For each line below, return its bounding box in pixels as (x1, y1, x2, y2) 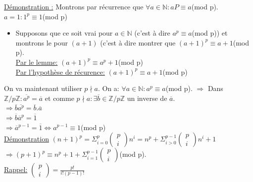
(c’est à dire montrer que (100, 37, 176, 47)
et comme (45, 92, 74, 103)
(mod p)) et (192, 28, 228, 38)
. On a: (98, 83, 119, 93)
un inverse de (127, 92, 167, 103)
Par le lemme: (15, 56, 58, 67)
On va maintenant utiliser (4, 83, 82, 93)
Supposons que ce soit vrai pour (15, 28, 113, 38)
